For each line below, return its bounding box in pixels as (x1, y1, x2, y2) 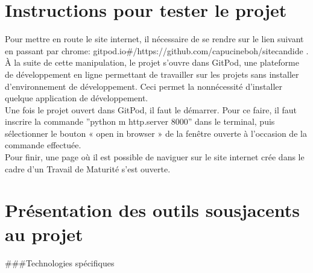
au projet (5, 221, 83, 246)
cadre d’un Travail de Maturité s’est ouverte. (5, 162, 171, 175)
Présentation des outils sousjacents (5, 198, 300, 222)
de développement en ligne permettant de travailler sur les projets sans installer (5, 67, 299, 80)
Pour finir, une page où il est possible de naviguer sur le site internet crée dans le (5, 151, 305, 163)
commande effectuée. (5, 139, 81, 151)
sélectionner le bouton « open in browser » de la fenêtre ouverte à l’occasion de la (5, 127, 307, 139)
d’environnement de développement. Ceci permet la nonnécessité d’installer (5, 80, 282, 92)
